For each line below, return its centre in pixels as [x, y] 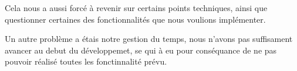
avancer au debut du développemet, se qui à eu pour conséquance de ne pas [141, 50]
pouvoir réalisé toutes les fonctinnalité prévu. [86, 61]
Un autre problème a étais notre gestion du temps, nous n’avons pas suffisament [149, 39]
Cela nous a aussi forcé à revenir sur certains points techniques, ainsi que [136, 8]
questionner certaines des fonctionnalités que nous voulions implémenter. [135, 19]
